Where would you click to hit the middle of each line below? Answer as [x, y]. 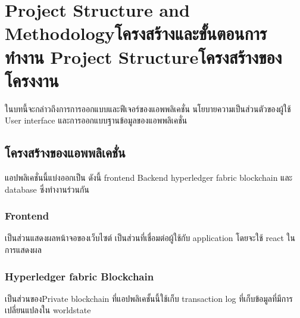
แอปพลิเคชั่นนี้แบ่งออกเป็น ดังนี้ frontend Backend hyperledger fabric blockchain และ [149, 177]
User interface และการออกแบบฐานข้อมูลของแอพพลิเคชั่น [96, 120]
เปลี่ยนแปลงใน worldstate [48, 310]
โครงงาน [32, 80]
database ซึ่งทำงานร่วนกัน [47, 189]
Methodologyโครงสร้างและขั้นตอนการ [136, 33]
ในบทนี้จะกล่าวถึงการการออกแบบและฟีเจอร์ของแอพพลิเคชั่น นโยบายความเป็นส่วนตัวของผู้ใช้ [148, 108]
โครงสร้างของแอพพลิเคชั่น [65, 152]
